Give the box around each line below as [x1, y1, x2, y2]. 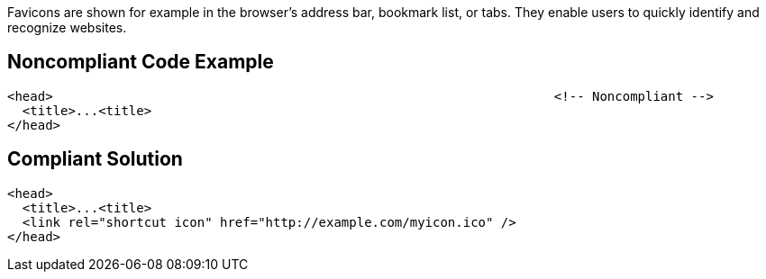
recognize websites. [7, 20, 127, 35]
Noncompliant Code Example [7, 50, 274, 74]
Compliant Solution [7, 148, 183, 171]
